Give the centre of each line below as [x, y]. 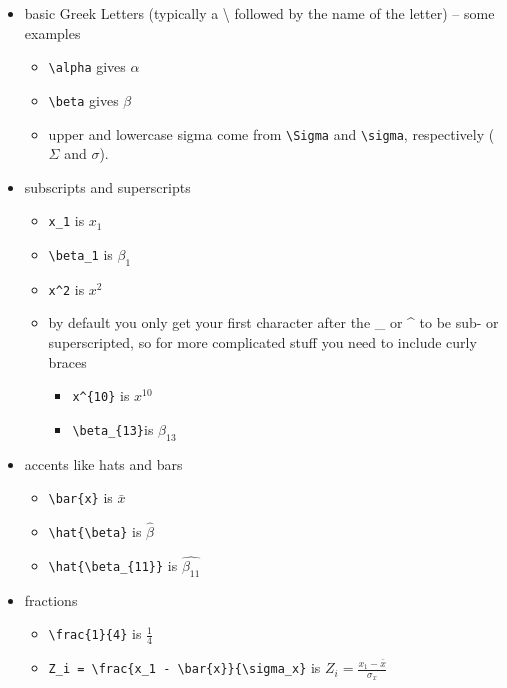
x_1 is [66, 220]
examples [52, 32]
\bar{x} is [80, 497]
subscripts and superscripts [107, 186]
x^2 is [66, 288]
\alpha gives [87, 66]
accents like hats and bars [103, 463]
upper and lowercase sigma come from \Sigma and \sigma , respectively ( [271, 133]
